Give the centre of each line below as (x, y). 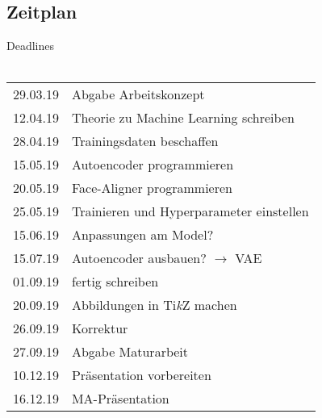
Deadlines (30, 46)
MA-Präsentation (120, 399)
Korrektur (100, 328)
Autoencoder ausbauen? (139, 258)
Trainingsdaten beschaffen (145, 141)
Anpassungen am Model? (142, 235)
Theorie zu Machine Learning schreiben (183, 118)
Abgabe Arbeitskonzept (138, 94)
